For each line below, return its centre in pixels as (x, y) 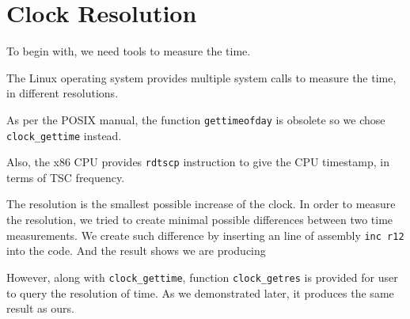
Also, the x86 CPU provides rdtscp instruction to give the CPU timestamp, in (198, 162)
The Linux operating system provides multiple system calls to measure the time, (201, 77)
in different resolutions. (63, 93)
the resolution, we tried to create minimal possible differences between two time (200, 220)
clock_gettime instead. (64, 135)
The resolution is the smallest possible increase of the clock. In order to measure (201, 204)
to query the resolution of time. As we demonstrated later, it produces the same (200, 292)
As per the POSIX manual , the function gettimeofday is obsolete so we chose (196, 119)
